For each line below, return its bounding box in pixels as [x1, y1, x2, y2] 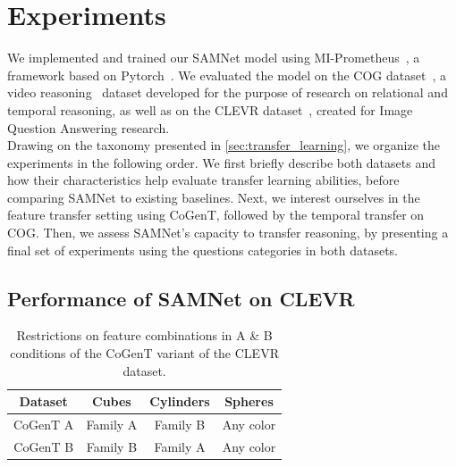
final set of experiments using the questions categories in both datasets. [7, 240, 399, 259]
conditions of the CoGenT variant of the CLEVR [10, 344, 279, 363]
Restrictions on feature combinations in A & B [16, 326, 273, 345]
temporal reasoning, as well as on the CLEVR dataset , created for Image [7, 100, 413, 119]
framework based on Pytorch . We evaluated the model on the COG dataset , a [7, 65, 446, 84]
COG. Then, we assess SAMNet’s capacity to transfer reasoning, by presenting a [7, 223, 449, 242]
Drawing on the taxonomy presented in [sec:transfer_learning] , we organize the [7, 136, 441, 154]
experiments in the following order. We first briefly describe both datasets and [7, 153, 435, 171]
